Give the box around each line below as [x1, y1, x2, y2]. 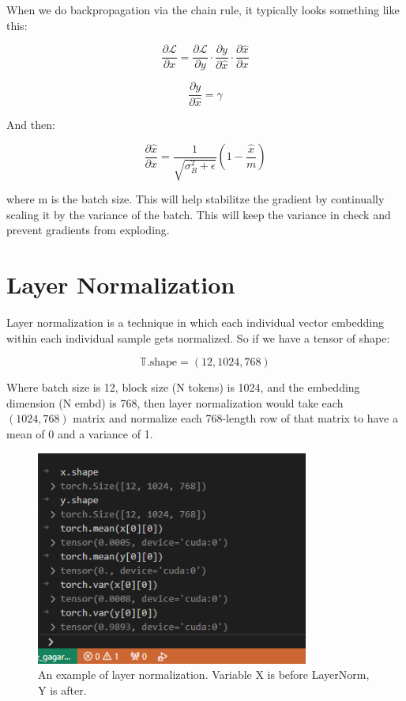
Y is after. [38, 682, 87, 698]
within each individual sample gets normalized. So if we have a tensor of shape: [6, 329, 390, 346]
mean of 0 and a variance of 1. [6, 426, 153, 442]
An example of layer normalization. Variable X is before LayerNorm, [38, 666, 370, 683]
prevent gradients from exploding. [6, 222, 170, 238]
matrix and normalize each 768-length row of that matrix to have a [73, 410, 398, 426]
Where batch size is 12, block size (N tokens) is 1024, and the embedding [6, 379, 360, 396]
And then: [6, 116, 55, 132]
